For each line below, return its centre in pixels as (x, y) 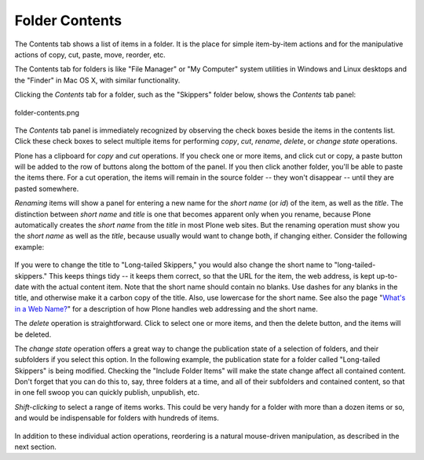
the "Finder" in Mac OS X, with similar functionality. (97, 80)
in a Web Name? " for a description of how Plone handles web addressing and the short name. (166, 308)
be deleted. (33, 334)
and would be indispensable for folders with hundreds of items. (117, 418)
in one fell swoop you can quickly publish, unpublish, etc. (107, 392)
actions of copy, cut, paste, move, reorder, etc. (90, 54)
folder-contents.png (47, 112)
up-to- (387, 276)
